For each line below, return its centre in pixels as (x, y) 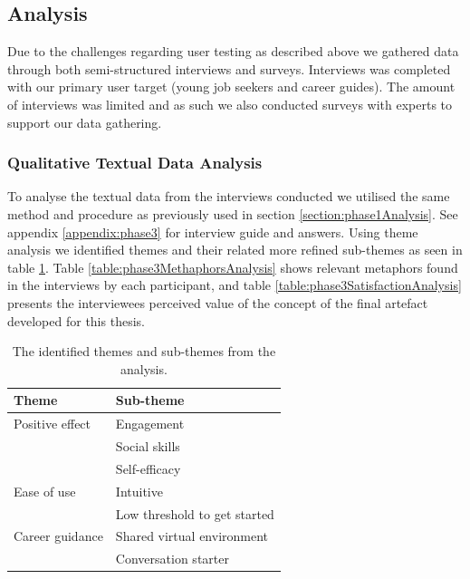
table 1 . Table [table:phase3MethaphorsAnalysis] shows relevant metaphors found (233, 267)
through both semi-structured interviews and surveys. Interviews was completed (229, 68)
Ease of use (45, 491)
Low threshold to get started (195, 513)
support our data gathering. (85, 122)
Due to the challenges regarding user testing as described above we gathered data (233, 51)
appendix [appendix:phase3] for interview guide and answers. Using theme (213, 232)
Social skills (148, 446)
